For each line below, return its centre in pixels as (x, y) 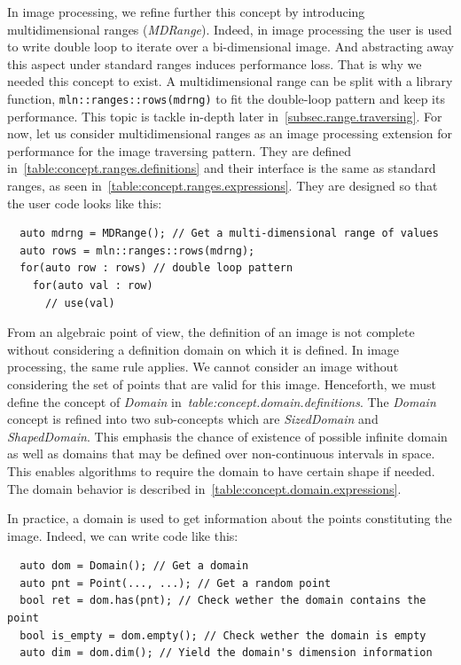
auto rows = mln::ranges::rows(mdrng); (137, 250)
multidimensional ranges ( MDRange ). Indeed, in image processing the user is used (230, 29)
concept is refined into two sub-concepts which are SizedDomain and (193, 419)
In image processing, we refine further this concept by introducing (186, 12)
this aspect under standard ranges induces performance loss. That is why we (215, 63)
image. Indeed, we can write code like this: (123, 535)
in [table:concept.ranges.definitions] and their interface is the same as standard (222, 168)
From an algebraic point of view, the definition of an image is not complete (211, 332)
